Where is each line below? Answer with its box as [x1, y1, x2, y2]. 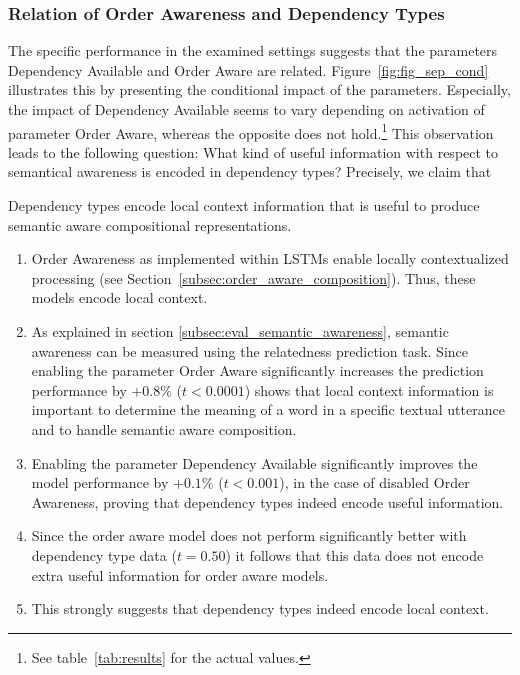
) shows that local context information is [244, 379, 494, 400]
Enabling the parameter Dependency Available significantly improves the [31, 452, 478, 473]
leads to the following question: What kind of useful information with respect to [8, 141, 499, 162]
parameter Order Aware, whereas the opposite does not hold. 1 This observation [8, 119, 494, 143]
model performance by [31, 472, 169, 493]
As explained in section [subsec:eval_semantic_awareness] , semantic [31, 321, 449, 341]
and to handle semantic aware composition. [31, 418, 297, 439]
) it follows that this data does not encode [225, 544, 484, 565]
